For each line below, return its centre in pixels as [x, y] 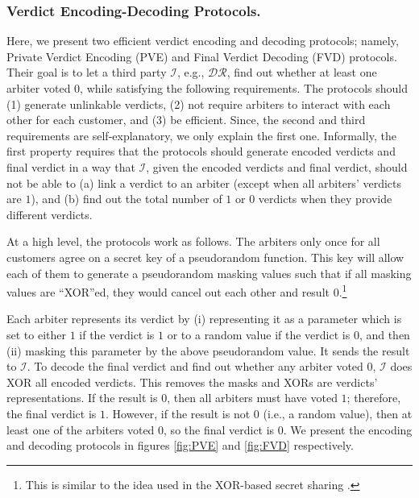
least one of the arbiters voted [81, 429]
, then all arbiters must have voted [252, 398]
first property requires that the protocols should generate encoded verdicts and [201, 151]
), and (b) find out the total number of [127, 199]
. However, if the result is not [178, 413]
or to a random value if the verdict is [259, 334]
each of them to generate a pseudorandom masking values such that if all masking [209, 273]
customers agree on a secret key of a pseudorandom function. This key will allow [205, 257]
